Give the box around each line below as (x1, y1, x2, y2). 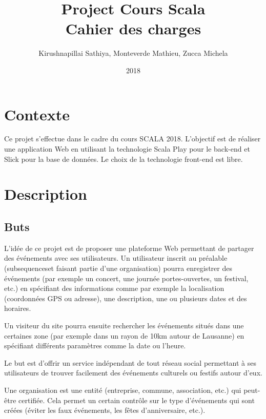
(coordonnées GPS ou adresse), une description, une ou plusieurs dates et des (4, 292, 247, 303)
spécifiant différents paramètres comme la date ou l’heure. (4, 340, 186, 351)
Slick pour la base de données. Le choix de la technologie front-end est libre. (4, 153, 243, 164)
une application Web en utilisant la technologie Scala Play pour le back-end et (4, 143, 250, 154)
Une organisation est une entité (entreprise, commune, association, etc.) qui (4, 384, 241, 395)
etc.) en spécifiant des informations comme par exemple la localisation (4, 283, 224, 294)
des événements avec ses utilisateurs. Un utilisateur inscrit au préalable (4, 253, 228, 263)
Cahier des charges (65, 18, 201, 39)
